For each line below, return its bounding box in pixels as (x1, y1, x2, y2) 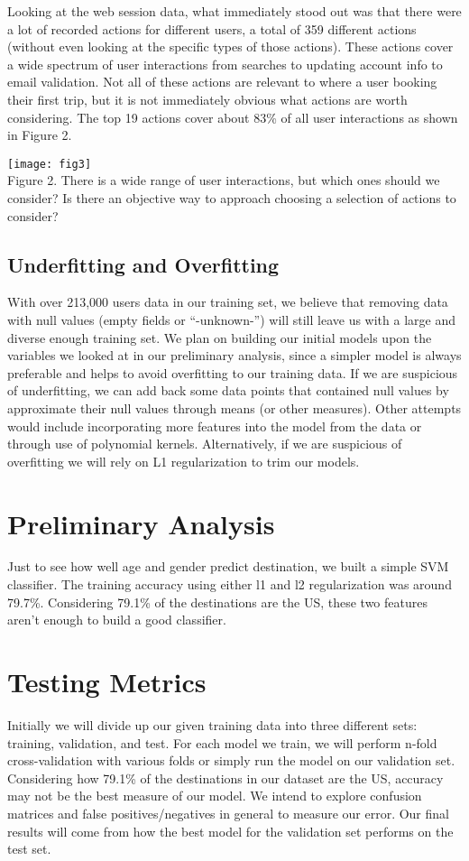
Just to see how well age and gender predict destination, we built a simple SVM (7, 557, 449, 576)
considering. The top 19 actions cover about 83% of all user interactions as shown (7, 107, 458, 126)
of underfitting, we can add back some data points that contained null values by (7, 381, 449, 400)
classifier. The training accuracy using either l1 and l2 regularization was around (7, 575, 452, 594)
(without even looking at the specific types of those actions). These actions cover (7, 37, 454, 56)
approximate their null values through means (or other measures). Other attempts (7, 398, 462, 417)
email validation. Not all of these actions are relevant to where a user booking (7, 72, 437, 91)
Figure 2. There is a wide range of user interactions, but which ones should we (7, 171, 440, 190)
